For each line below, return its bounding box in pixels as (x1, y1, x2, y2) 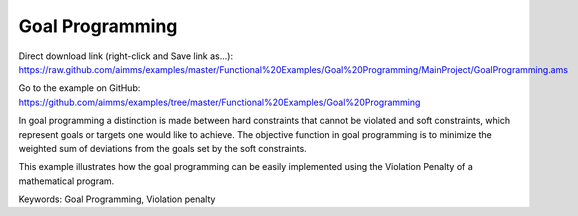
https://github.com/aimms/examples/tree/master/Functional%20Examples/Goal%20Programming (18, 96, 421, 108)
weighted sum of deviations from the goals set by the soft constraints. (18, 142, 307, 154)
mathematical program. (18, 175, 115, 187)
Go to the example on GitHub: (18, 82, 141, 94)
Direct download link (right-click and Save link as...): (18, 50, 234, 62)
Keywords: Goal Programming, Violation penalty (18, 193, 216, 205)
